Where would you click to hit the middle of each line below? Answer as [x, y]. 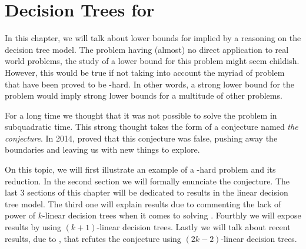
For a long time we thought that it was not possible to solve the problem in [141, 115]
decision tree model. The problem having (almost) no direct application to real [147, 49]
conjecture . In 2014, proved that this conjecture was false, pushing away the [141, 138]
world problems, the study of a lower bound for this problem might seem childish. [152, 61]
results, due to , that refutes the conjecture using [93, 238]
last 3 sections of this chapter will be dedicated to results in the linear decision [147, 192]
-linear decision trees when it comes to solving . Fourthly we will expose [172, 215]
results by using [33, 227]
